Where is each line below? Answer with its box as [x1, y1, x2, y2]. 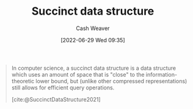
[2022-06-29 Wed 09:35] [60, 36, 125, 43]
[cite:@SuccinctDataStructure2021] [11, 96, 101, 103]
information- [145, 70, 178, 78]
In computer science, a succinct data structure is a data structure [11, 64, 177, 72]
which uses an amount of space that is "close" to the [11, 70, 145, 78]
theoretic [11, 77, 35, 85]
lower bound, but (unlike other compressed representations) [35, 77, 188, 85]
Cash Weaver [76, 24, 110, 32]
